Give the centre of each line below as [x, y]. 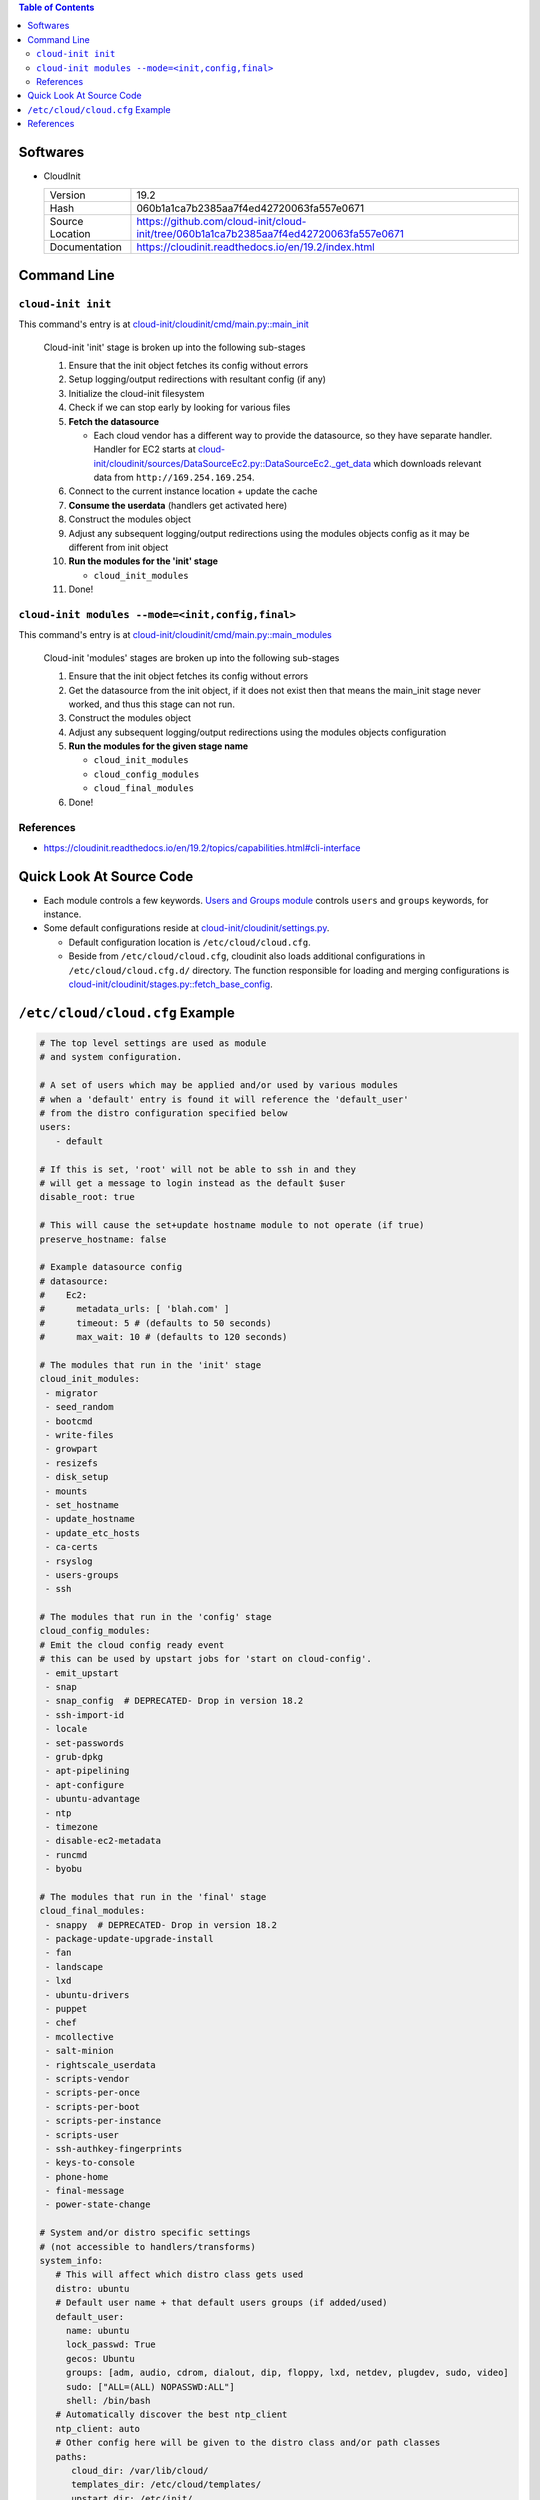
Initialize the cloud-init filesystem [136, 393]
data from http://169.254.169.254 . [174, 477]
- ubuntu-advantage [92, 1799]
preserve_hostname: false [103, 1239]
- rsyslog [69, 1561]
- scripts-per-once [92, 2093]
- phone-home [77, 2176]
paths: [71, 2456]
